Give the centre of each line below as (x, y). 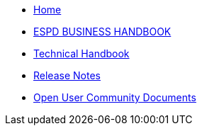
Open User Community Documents (115, 97)
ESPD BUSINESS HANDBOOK (102, 32)
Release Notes (67, 75)
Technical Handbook (82, 53)
